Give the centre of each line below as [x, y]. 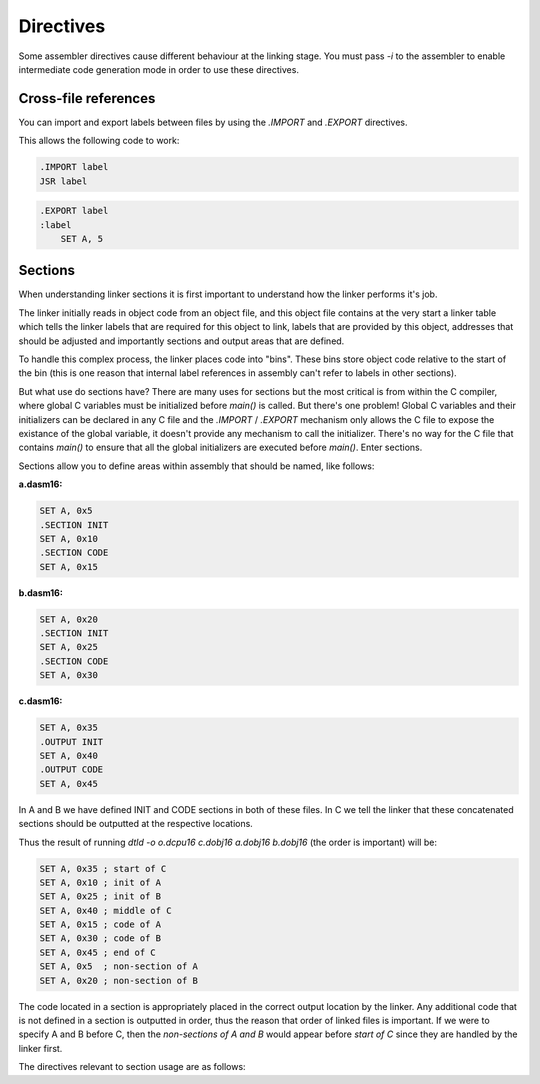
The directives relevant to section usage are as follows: [132, 1067]
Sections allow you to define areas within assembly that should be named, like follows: [196, 466]
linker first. [40, 1048]
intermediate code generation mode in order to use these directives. [159, 69]
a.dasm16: [40, 484]
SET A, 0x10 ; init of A [100, 882]
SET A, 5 [82, 238]
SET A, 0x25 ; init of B [100, 896]
